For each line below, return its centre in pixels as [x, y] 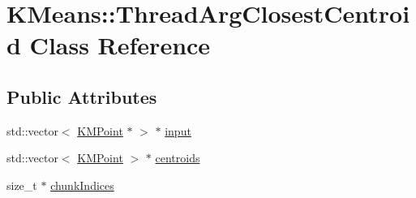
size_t [22, 185]
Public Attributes [82, 96]
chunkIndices [82, 185]
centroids [178, 158]
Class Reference [120, 45]
